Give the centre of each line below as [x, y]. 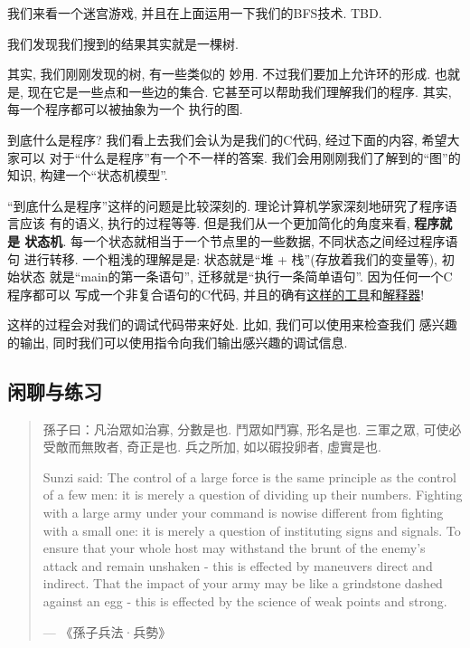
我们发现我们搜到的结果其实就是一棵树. [123, 43]
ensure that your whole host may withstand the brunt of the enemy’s [234, 548]
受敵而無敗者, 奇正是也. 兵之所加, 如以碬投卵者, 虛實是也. [212, 447]
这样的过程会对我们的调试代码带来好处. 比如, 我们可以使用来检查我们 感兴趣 [232, 324]
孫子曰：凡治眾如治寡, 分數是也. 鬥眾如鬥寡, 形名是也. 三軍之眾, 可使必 [252, 429]
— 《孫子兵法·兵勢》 [107, 631]
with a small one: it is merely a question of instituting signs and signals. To [252, 530]
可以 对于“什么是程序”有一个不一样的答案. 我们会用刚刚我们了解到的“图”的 [240, 157]
